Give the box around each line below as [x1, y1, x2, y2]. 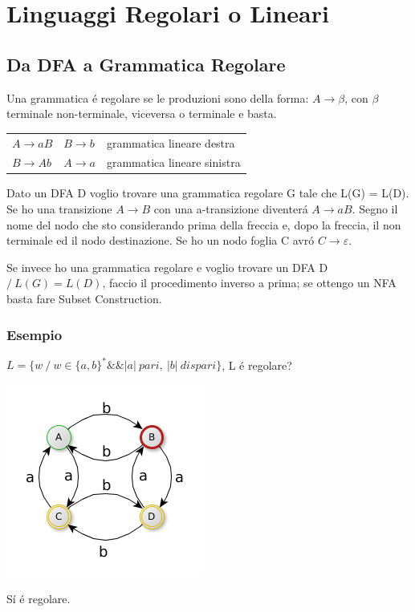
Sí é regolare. [6, 590, 71, 606]
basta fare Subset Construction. [6, 290, 162, 307]
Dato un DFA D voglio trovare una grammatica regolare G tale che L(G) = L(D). [6, 184, 409, 201]
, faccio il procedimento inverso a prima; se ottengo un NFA [102, 274, 397, 291]
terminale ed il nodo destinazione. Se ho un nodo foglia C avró [6, 232, 315, 249]
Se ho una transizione [6, 201, 112, 217]
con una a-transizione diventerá [153, 201, 308, 217]
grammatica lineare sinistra [106, 154, 241, 171]
